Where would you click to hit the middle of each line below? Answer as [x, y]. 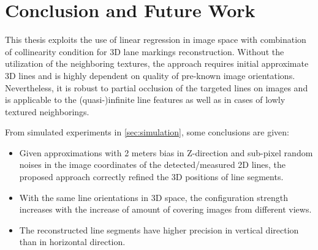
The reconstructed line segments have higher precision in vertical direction [159, 229]
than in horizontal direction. [72, 242]
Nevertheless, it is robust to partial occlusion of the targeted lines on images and [157, 87]
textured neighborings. [47, 111]
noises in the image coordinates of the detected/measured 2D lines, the [153, 165]
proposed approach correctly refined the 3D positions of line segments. [151, 177]
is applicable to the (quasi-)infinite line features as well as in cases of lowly [145, 100]
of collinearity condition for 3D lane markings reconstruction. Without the [145, 51]
